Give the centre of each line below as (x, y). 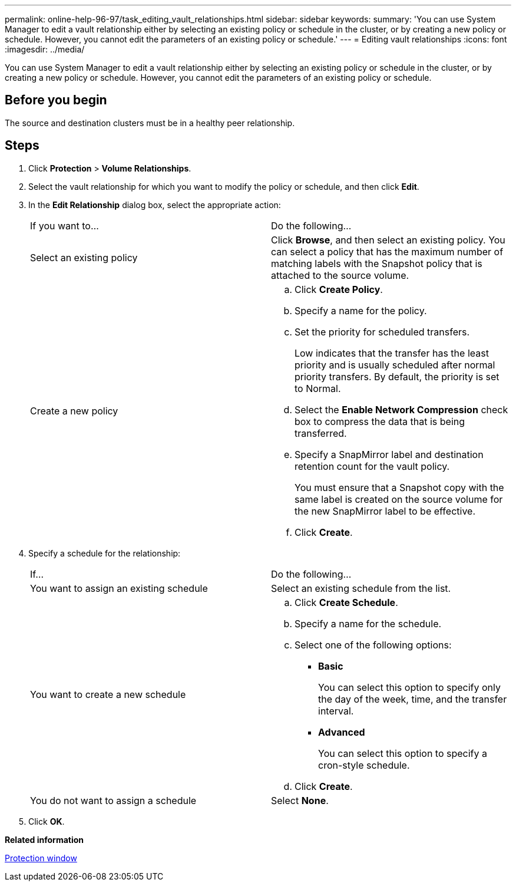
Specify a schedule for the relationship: (105, 553)
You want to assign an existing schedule (119, 588)
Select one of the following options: (373, 645)
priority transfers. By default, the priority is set (397, 376)
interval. (336, 711)
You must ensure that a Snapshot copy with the (399, 487)
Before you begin (56, 100)
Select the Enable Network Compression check (401, 409)
